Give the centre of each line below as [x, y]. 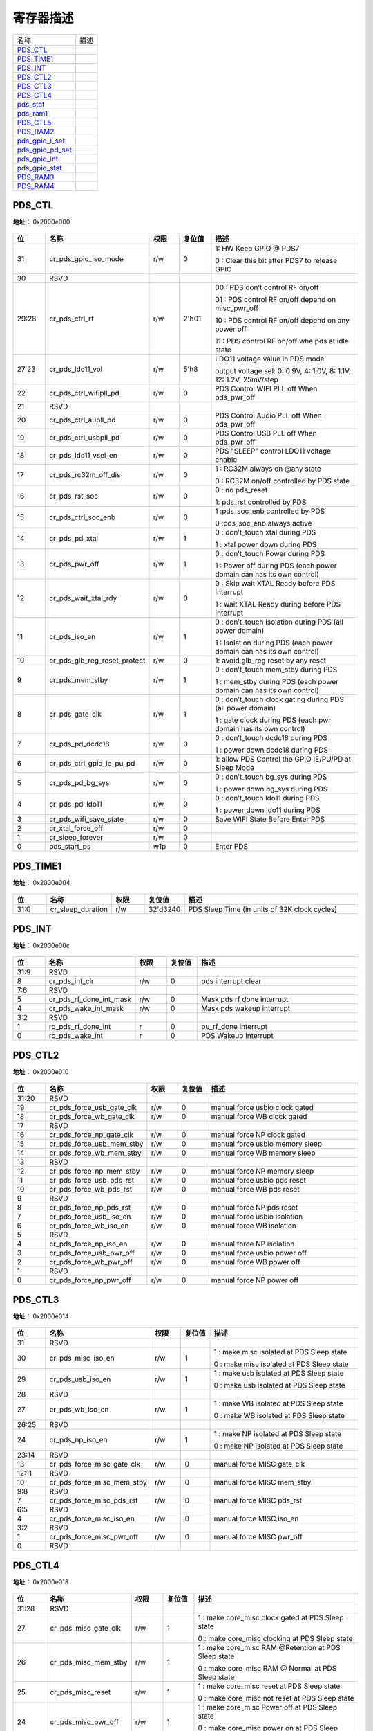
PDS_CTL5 [34, 123]
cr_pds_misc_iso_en [82, 1358]
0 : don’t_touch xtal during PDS [266, 532]
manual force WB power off [256, 1262]
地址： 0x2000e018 [41, 1581]
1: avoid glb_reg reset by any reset [271, 661]
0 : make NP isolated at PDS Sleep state [278, 1446]
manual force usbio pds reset [259, 1181]
